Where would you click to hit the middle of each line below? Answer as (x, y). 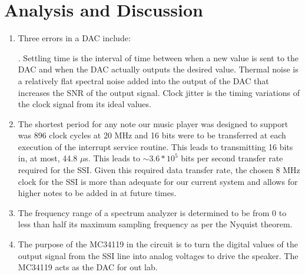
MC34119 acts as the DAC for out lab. (88, 267)
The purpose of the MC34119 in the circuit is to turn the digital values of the (158, 244)
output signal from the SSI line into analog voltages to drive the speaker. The (158, 255)
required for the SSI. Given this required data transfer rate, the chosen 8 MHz (159, 170)
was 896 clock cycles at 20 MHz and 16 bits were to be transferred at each (152, 135)
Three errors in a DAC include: (74, 38)
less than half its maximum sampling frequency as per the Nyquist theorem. (155, 224)
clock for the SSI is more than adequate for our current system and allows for (158, 181)
